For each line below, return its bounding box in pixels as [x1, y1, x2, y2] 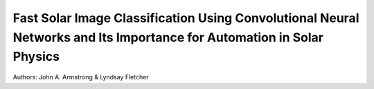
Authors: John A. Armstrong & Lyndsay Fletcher [12, 73, 149, 81]
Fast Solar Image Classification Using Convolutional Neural [12, 10, 359, 26]
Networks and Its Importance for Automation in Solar [12, 30, 323, 45]
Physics [12, 49, 60, 65]
